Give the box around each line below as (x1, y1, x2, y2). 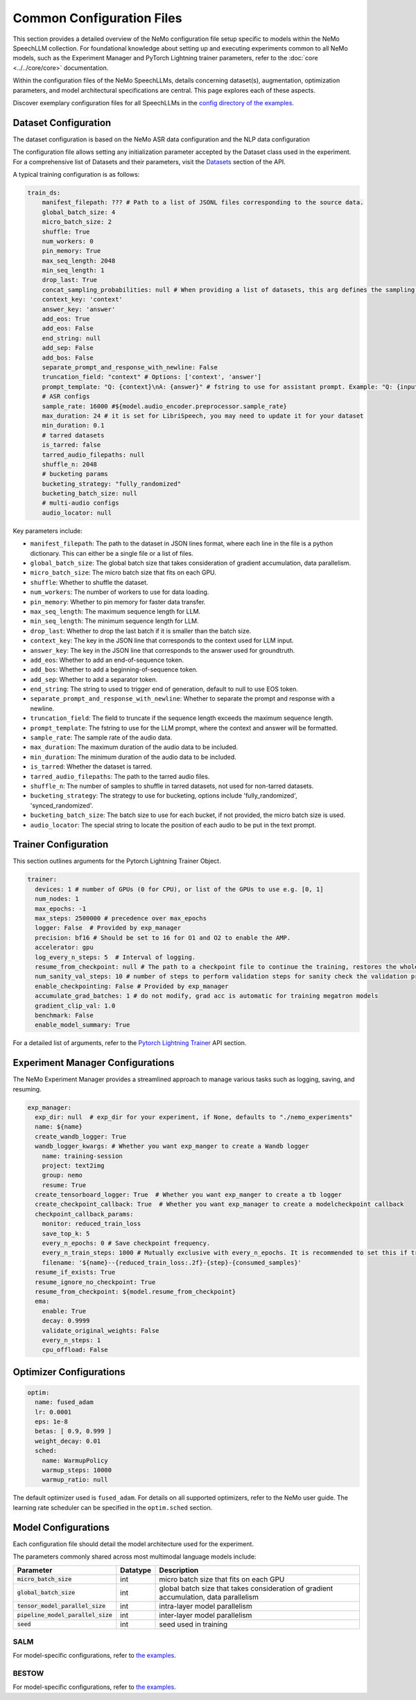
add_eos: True (42, 315, 90, 323)
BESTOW (12, 1669, 44, 1679)
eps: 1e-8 (35, 1418, 69, 1426)
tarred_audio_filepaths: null (42, 450, 145, 459)
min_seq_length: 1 (42, 267, 105, 274)
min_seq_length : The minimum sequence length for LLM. (30, 617, 199, 625)
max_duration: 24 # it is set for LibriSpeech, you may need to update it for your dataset (42, 412, 364, 419)
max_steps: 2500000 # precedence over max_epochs (35, 915, 207, 922)
